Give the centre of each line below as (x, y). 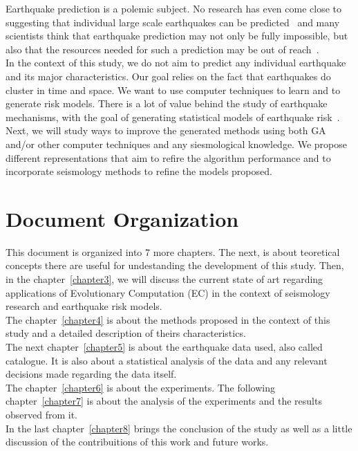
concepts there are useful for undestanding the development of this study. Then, (175, 265)
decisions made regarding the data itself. (91, 374)
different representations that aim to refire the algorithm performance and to (168, 157)
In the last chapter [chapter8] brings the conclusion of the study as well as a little (179, 428)
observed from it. (41, 414)
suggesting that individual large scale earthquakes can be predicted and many (173, 22)
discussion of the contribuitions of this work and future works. (137, 442)
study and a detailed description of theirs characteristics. (126, 333)
